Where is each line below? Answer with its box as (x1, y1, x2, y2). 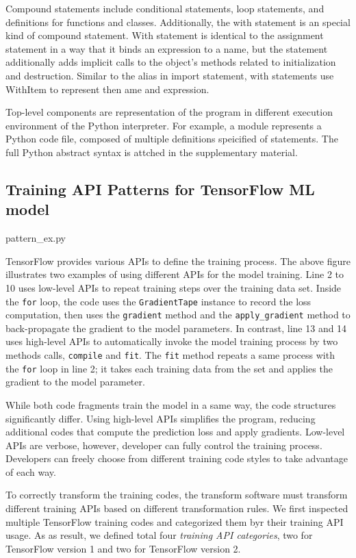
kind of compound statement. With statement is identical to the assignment (5, 28, 324, 42)
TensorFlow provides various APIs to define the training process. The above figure (5, 253, 351, 268)
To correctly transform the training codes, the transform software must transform (5, 487, 348, 502)
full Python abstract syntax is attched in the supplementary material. (5, 144, 298, 159)
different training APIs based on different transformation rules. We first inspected (5, 501, 348, 516)
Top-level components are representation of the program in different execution (5, 105, 333, 119)
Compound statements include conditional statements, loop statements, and (5, 1, 325, 15)
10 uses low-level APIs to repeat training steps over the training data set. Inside (5, 280, 342, 294)
